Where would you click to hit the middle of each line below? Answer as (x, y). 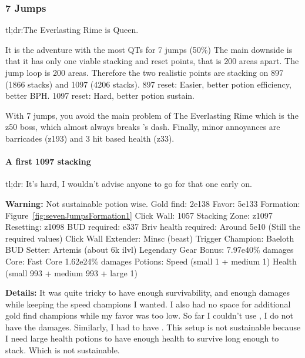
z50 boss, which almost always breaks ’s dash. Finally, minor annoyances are (143, 127)
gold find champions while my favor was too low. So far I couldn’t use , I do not (149, 315)
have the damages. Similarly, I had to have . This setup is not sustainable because (153, 327)
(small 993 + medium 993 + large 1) (71, 272)
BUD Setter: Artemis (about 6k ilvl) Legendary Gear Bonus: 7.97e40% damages (150, 250)
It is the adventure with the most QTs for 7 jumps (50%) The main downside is (149, 49)
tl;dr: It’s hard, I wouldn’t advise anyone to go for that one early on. (129, 184)
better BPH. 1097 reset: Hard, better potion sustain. (100, 96)
